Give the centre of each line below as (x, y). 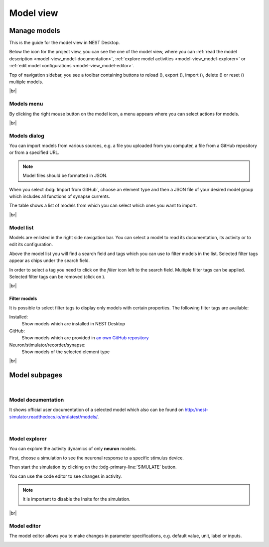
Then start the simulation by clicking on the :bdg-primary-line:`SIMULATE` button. (93, 467)
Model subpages (36, 375)
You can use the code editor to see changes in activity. (66, 476)
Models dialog (27, 136)
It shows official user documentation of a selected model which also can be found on (96, 410)
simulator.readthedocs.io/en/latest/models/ (54, 416)
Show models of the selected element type (66, 352)
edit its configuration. (31, 245)
